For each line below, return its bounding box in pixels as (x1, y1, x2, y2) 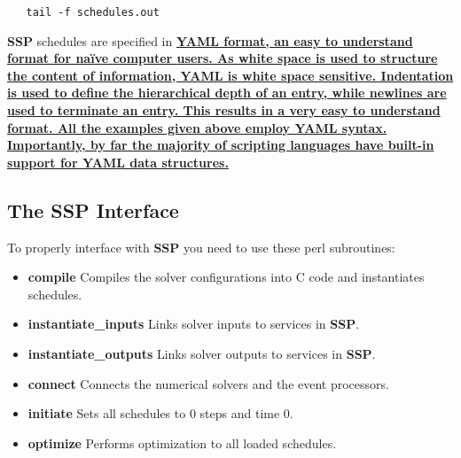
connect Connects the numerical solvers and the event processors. (27, 374, 389, 392)
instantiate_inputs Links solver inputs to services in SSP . (27, 314, 360, 333)
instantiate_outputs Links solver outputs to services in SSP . (27, 344, 376, 362)
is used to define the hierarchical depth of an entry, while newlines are (7, 83, 447, 102)
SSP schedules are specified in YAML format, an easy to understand (7, 31, 413, 50)
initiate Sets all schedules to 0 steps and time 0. (27, 404, 293, 423)
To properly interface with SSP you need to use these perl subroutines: (7, 237, 395, 256)
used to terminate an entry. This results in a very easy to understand (7, 101, 441, 120)
